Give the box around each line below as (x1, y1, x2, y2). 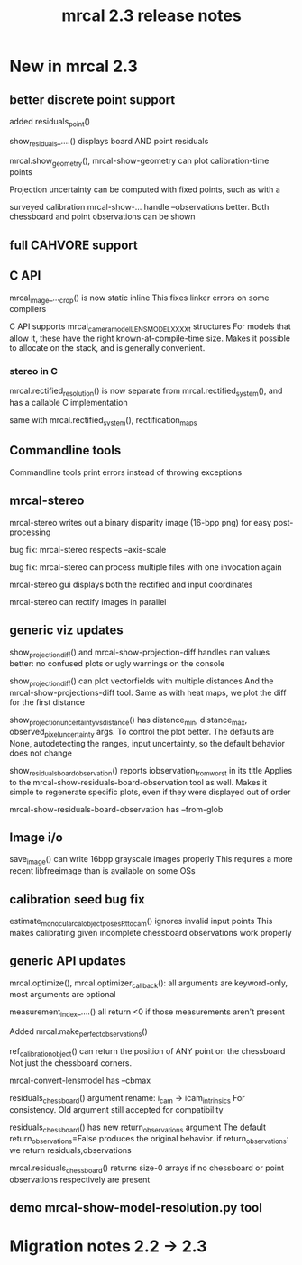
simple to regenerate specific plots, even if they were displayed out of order (9, 786, 291, 797)
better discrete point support (9, 92, 176, 107)
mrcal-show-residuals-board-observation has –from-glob (9, 803, 224, 814)
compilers (9, 304, 47, 315)
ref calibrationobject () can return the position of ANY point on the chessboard (9, 1045, 286, 1059)
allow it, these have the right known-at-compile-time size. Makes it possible (9, 333, 291, 344)
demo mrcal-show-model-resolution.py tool (9, 1200, 263, 1215)
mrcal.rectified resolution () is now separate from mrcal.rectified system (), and (9, 385, 283, 399)
